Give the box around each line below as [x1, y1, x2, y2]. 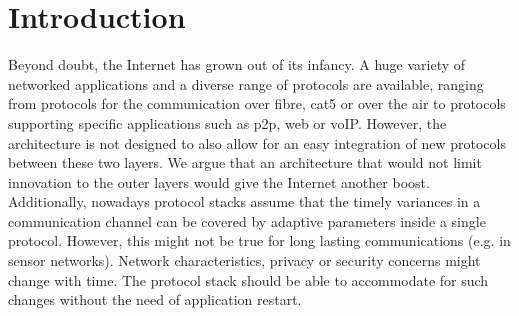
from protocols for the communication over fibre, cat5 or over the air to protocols [8, 93, 506, 114]
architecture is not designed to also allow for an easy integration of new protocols [8, 132, 506, 153]
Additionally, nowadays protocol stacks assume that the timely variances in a [8, 191, 481, 212]
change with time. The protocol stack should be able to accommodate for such [8, 269, 489, 290]
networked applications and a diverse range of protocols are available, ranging [8, 73, 484, 94]
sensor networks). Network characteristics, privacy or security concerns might [8, 250, 481, 271]
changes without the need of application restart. [8, 289, 302, 310]
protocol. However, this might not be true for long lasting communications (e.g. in [8, 230, 511, 251]
